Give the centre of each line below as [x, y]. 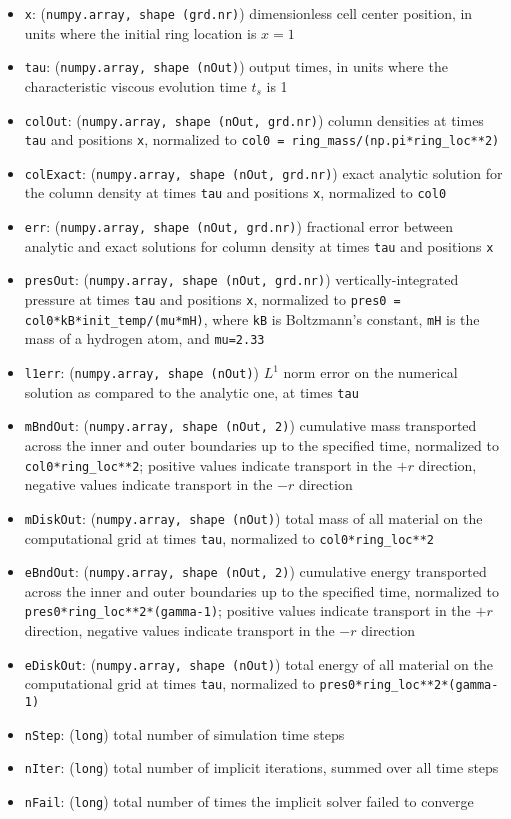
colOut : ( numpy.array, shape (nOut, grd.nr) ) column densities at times [254, 119]
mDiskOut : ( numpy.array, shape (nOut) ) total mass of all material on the [253, 517]
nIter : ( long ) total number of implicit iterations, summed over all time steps [261, 767]
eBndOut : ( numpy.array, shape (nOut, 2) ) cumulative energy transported [255, 571]
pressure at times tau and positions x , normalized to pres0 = [212, 299]
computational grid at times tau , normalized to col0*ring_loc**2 [229, 537]
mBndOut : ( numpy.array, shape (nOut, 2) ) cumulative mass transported [250, 425]
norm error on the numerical [370, 372]
